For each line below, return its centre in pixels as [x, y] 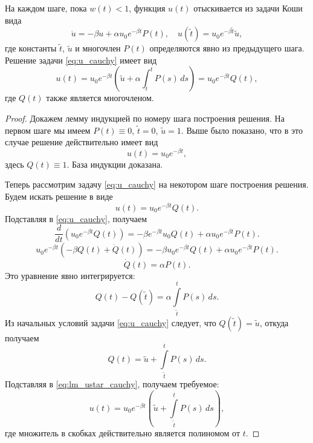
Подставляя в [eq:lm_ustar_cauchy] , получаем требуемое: [112, 384]
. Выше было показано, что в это [242, 130]
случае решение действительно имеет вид [82, 142]
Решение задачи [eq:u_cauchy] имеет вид [81, 60]
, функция [147, 8]
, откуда [274, 322]
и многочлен [98, 48]
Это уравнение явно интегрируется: [70, 275]
